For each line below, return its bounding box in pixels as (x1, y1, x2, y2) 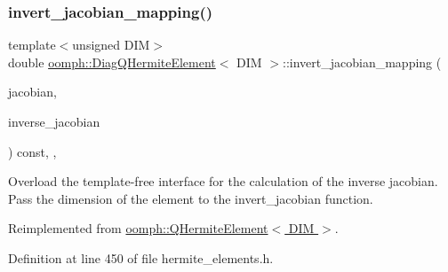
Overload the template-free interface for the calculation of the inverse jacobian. (8, 172, 438, 190)
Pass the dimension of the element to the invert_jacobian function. (8, 189, 373, 207)
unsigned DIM (72, 35, 150, 54)
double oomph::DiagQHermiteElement (8, 52, 216, 71)
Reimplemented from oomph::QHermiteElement (8, 219, 268, 237)
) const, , (8, 142, 57, 160)
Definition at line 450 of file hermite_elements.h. (8, 248, 274, 267)
